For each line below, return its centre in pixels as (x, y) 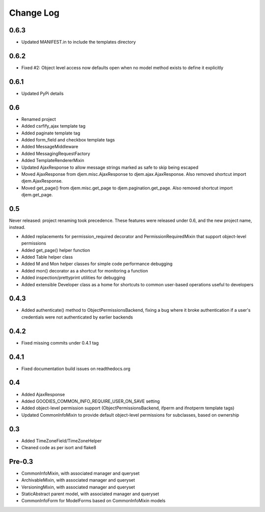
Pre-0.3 (21, 461)
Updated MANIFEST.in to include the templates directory (79, 42)
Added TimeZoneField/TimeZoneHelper (62, 441)
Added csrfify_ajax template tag (53, 126)
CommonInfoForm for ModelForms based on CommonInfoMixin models (93, 501)
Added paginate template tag (51, 133)
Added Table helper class (47, 257)
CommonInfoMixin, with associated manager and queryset (80, 473)
